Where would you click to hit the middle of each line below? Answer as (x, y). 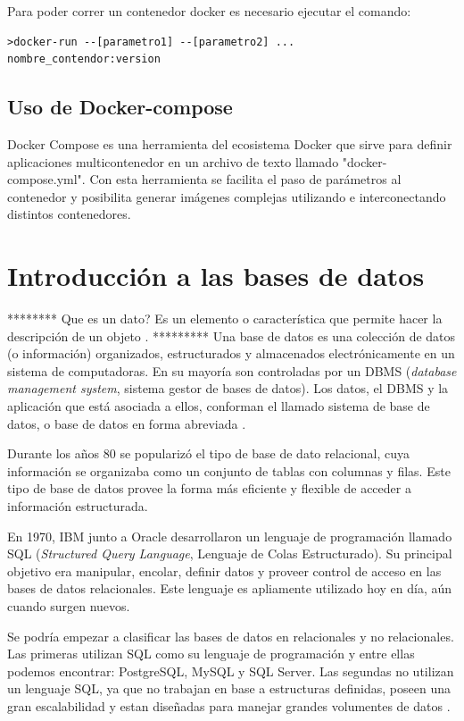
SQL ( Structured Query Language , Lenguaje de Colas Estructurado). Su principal (230, 553)
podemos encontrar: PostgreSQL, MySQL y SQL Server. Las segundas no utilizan (231, 671)
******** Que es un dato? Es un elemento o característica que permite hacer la (225, 319)
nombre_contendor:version (84, 59)
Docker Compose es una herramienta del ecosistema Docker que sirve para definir (230, 143)
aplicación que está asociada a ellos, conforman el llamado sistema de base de (219, 406)
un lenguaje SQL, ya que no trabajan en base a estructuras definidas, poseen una (229, 688)
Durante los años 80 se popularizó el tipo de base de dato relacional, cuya (208, 453)
